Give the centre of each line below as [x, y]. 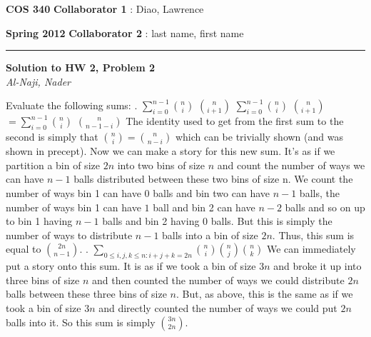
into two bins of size [161, 165]
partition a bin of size [53, 165]
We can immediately [311, 249]
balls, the [319, 192]
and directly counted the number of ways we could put [218, 307]
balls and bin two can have [212, 192]
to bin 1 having [39, 221]
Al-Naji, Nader [38, 81]
